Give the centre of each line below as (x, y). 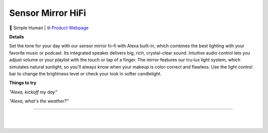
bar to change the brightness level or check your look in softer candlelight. (85, 73)
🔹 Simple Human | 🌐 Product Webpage (49, 28)
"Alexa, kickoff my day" (33, 92)
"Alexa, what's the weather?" (39, 101)
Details (17, 37)
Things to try (23, 83)
